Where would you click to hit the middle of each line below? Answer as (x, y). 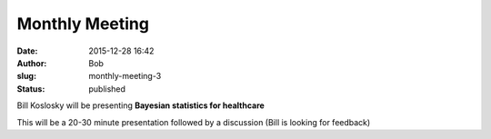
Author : (32, 63)
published (107, 89)
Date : (27, 51)
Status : (31, 89)
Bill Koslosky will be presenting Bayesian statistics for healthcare (141, 105)
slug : (26, 76)
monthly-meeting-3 (125, 76)
